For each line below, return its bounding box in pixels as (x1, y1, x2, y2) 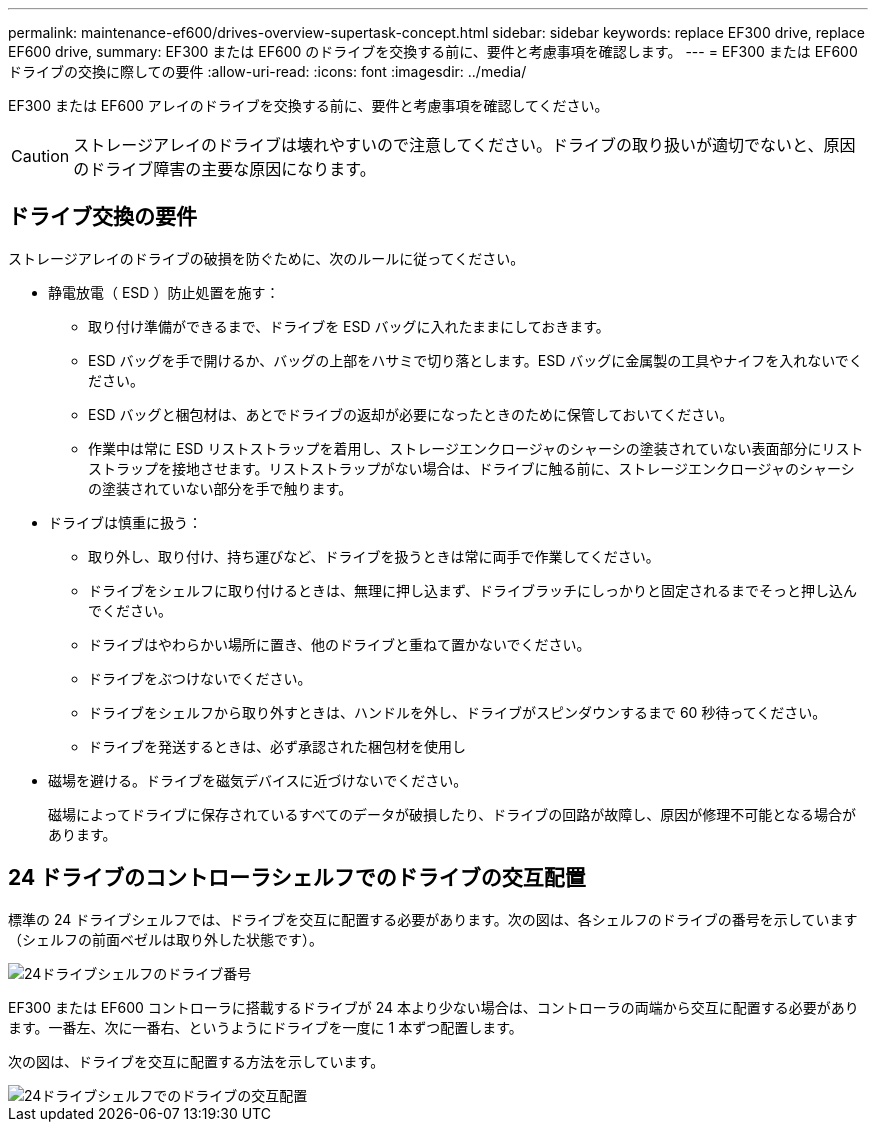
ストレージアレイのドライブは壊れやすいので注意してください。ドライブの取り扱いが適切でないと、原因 (73, 135, 856, 155)
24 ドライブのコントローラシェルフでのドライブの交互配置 (8, 865, 586, 891)
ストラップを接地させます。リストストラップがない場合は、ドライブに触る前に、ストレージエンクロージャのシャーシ (88, 459, 855, 477)
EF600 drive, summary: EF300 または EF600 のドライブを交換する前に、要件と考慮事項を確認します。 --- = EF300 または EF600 (8, 43, 858, 60)
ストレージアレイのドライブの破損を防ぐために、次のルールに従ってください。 (8, 249, 525, 267)
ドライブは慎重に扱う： (48, 513, 202, 531)
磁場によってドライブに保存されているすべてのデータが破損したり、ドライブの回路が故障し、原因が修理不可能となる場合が (48, 805, 856, 823)
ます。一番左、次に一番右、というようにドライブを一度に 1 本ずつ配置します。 (8, 1018, 523, 1036)
